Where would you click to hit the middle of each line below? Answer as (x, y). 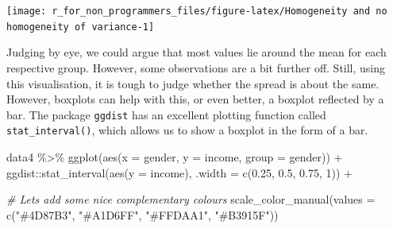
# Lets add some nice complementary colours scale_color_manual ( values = (191, 199)
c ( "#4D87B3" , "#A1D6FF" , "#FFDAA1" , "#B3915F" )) (143, 214)
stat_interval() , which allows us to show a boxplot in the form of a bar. (187, 130)
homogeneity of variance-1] (81, 27)
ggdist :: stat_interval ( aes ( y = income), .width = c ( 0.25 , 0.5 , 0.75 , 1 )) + (179, 172)
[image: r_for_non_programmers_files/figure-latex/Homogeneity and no (197, 11)
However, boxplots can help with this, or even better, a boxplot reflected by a (195, 99)
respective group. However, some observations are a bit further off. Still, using (196, 67)
